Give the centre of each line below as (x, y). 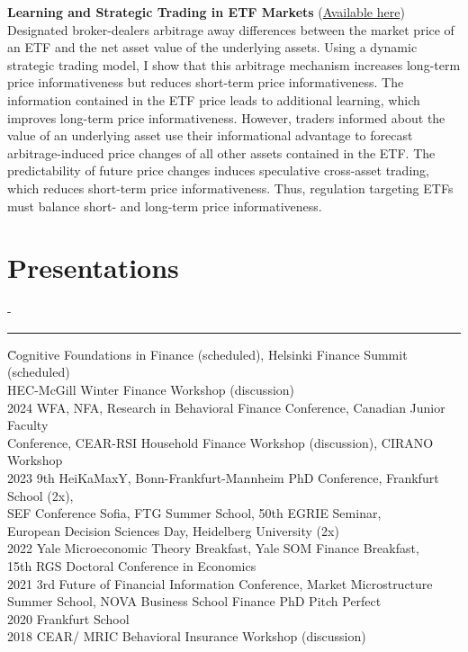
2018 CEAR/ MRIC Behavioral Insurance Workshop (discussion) (187, 636)
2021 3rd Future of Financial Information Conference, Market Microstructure (220, 583)
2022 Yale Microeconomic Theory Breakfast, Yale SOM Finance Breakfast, (213, 548)
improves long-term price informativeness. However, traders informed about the (226, 117)
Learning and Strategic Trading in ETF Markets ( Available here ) (206, 12)
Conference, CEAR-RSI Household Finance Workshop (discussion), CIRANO (220, 442)
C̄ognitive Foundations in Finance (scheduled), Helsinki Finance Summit (207, 354)
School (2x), (40, 495)
